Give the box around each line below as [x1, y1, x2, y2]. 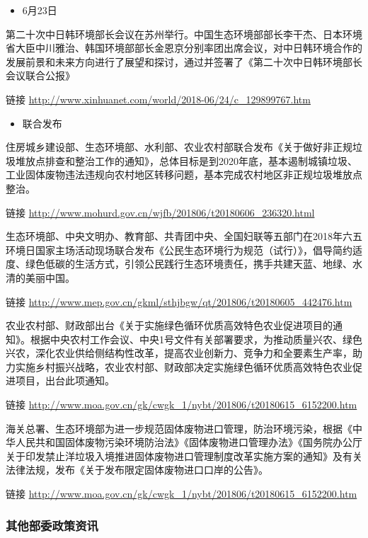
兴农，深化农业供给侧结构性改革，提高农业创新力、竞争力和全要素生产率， [6, 345, 352, 360]
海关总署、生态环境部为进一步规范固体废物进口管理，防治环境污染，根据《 [6, 420, 352, 435]
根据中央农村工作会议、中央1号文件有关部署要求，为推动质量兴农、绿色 [30, 331, 362, 346]
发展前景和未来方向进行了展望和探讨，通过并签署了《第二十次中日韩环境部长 [6, 54, 362, 69]
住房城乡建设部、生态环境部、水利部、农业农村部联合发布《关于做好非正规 [6, 139, 352, 154]
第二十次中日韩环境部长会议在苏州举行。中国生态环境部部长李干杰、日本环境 [6, 26, 362, 41]
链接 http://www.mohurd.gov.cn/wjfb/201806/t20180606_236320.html [6, 205, 315, 219]
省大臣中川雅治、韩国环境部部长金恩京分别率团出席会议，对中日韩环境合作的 [6, 40, 362, 55]
